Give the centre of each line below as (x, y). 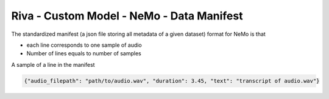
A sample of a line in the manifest (53, 64)
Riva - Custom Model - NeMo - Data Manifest (127, 16)
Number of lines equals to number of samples (84, 53)
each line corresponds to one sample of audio (84, 45)
